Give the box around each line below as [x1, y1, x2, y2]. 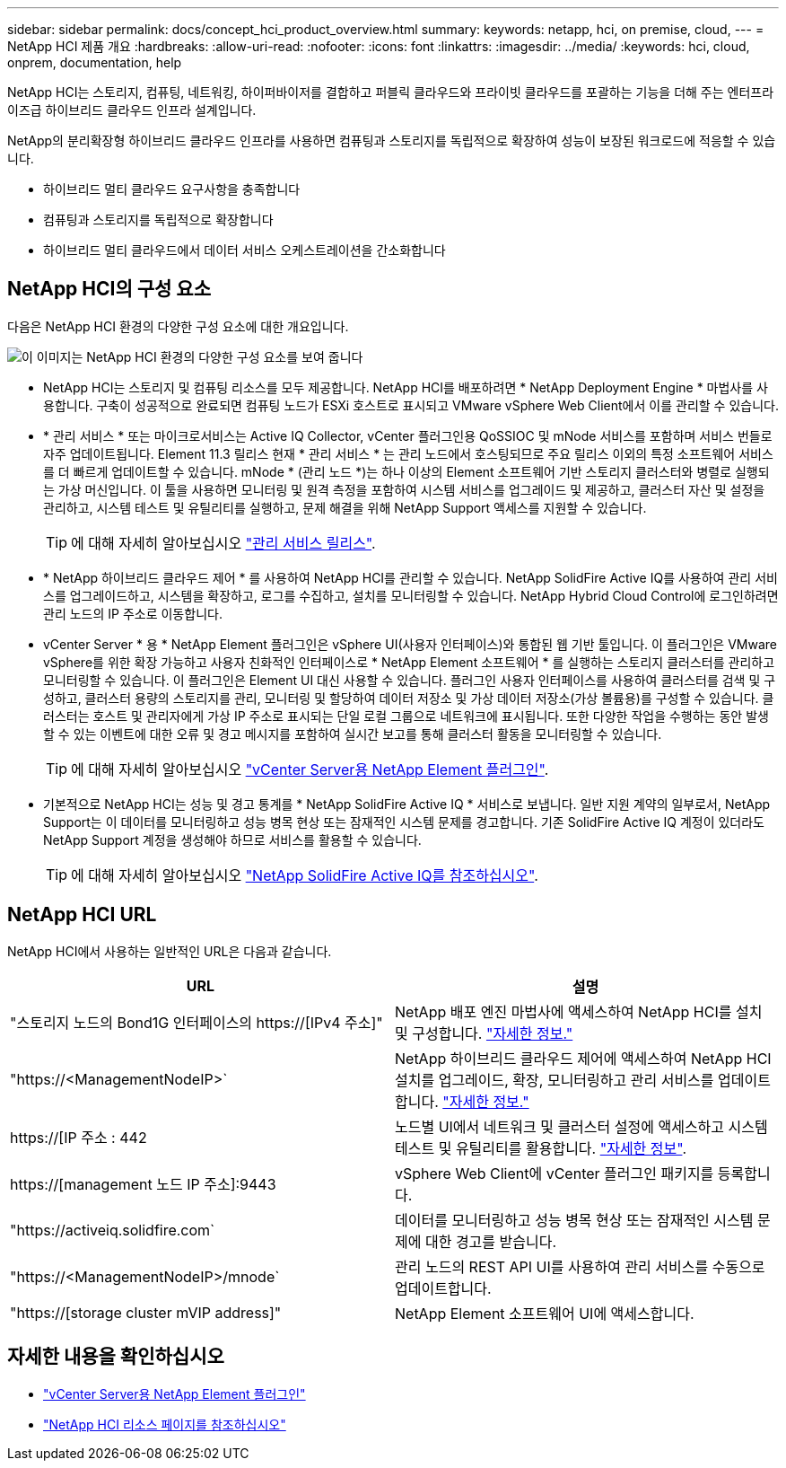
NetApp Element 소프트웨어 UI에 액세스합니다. [395, 1304, 694, 1323]
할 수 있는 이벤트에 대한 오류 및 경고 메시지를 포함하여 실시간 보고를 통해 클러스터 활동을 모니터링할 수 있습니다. [43, 725, 662, 742]
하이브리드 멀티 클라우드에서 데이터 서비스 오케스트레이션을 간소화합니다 [43, 242, 446, 258]
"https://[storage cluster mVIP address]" [10, 1303, 282, 1322]
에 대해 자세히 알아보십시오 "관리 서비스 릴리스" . [71, 533, 376, 552]
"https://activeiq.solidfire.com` [10, 1220, 215, 1239]
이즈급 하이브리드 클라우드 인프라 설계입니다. [7, 102, 257, 118]
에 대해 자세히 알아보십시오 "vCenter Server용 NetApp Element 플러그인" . [71, 760, 549, 778]
